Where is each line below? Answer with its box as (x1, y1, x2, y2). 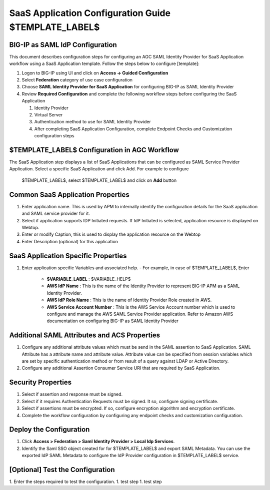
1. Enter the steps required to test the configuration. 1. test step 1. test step (9, 479, 162, 485)
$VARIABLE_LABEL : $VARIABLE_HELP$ (46, 276, 131, 282)
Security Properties (9, 378, 72, 387)
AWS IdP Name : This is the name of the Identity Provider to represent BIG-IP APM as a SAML (46, 283, 240, 289)
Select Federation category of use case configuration (21, 77, 132, 83)
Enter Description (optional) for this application (21, 238, 118, 244)
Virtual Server (34, 111, 63, 117)
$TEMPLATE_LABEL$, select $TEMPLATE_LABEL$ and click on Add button (21, 177, 177, 183)
